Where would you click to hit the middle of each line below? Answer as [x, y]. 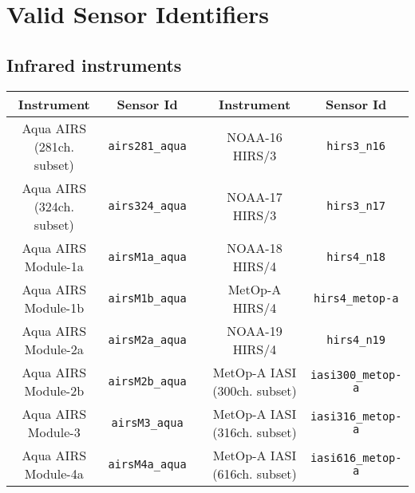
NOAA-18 [255, 247]
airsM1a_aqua [147, 256]
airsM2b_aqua [147, 381]
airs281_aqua [147, 146]
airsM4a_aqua [147, 464]
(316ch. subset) [255, 432]
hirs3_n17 [356, 206]
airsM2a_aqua [147, 339]
